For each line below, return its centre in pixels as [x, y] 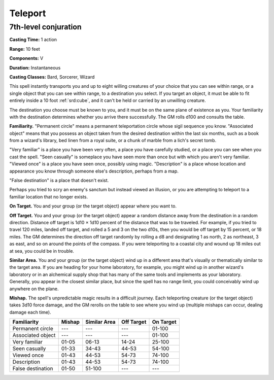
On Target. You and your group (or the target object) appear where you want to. [93, 206]
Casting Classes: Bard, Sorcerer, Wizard [52, 77]
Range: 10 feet [25, 49]
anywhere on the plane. [34, 289]
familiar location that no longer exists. [49, 197]
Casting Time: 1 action [33, 40]
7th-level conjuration [46, 27]
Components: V [26, 58]
